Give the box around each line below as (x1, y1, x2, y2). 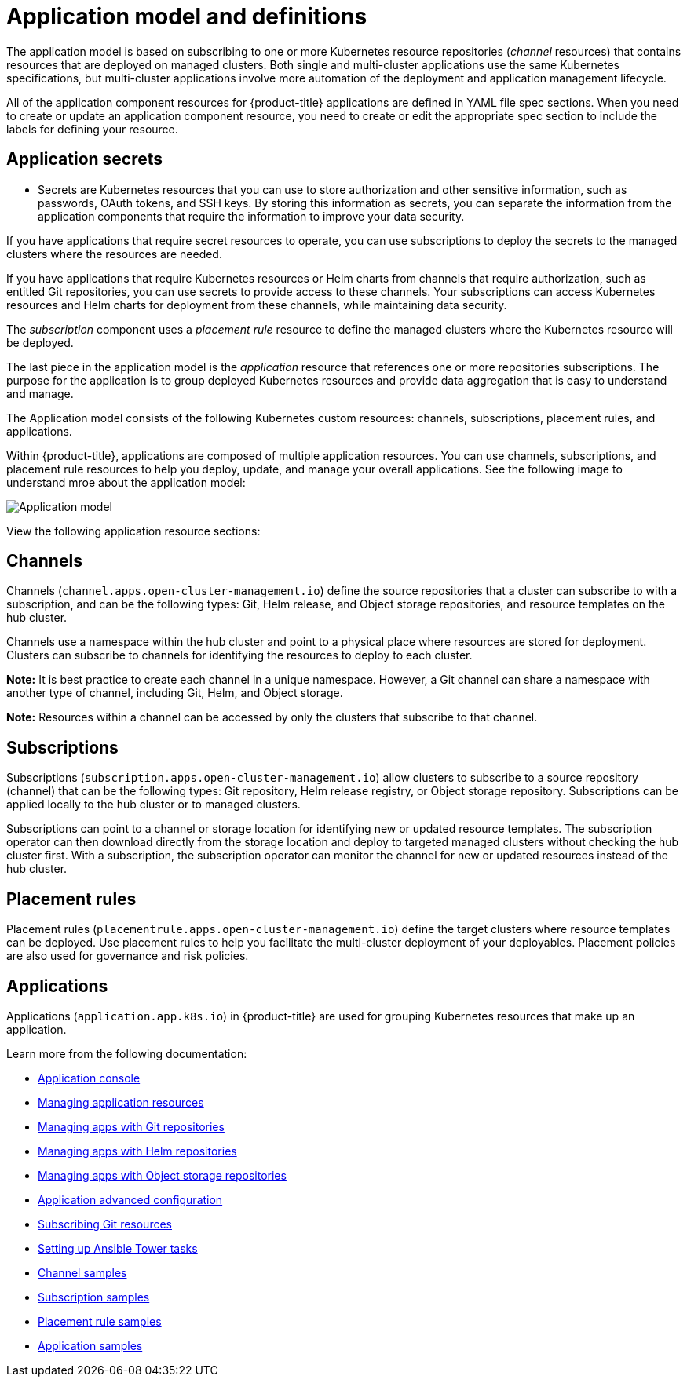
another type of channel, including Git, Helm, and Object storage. (6, 686, 343, 700)
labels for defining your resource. (6, 122, 178, 136)
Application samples (38, 1338, 143, 1352)
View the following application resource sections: (6, 524, 261, 538)
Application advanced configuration (38, 1192, 223, 1206)
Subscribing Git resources (38, 1217, 172, 1231)
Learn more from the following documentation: (6, 1046, 247, 1060)
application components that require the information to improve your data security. (38, 209, 465, 223)
